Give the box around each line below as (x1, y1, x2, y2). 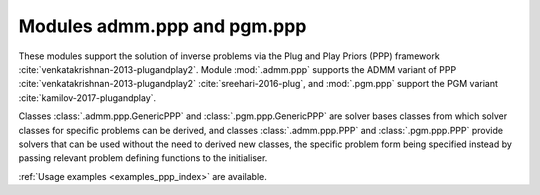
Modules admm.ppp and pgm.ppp (18, 15, 307, 37)
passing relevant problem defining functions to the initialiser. (18, 152, 268, 164)
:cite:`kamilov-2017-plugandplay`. (18, 91, 157, 104)
